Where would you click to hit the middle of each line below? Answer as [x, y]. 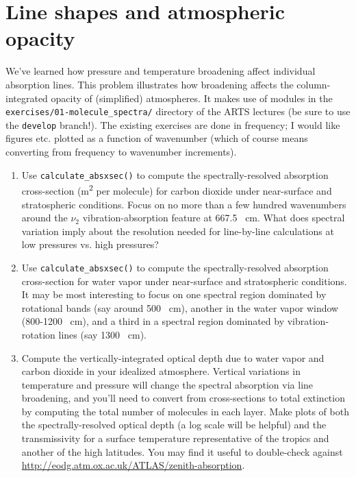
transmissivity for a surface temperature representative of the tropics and [175, 438]
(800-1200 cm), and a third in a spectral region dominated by [153, 321]
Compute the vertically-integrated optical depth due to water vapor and [173, 357]
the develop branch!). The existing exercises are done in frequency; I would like [173, 124]
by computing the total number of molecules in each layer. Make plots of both [185, 411]
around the [44, 218]
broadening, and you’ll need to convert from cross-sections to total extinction [183, 398]
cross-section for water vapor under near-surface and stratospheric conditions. [184, 281]
